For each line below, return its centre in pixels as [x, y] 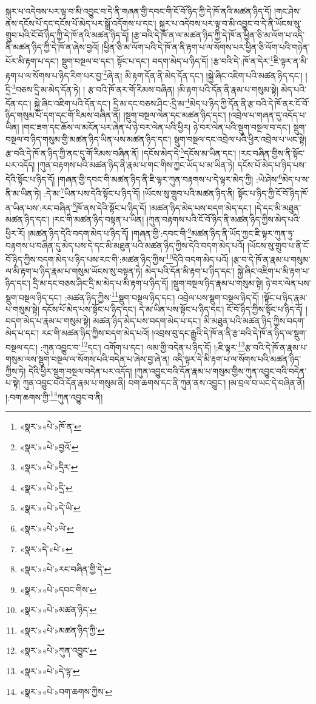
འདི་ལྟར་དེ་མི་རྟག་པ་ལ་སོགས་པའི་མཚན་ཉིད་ [237, 358]
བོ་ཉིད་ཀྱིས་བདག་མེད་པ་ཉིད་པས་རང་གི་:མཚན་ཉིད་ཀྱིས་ [86, 259]
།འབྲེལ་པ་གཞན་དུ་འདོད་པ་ [268, 115]
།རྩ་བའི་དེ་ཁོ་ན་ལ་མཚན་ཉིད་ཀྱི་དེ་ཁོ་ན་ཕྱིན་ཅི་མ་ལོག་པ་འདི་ [218, 35]
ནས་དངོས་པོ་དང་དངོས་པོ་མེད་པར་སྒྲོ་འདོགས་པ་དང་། [81, 23]
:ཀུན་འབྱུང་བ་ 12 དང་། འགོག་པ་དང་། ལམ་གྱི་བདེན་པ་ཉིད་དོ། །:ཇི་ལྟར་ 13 [143, 346]
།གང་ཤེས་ [287, 11]
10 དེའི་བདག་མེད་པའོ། [197, 258]
